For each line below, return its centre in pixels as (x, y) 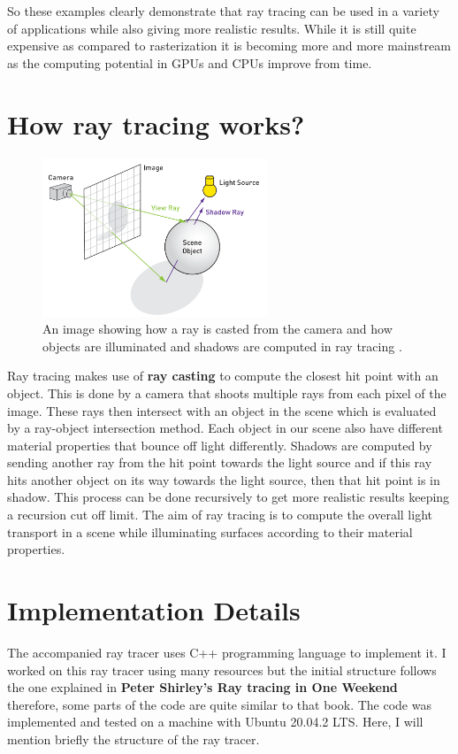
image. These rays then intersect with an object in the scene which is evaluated (222, 410)
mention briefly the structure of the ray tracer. (134, 739)
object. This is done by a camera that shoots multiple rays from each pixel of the (227, 392)
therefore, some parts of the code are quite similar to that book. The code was (219, 704)
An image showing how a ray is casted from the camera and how (218, 329)
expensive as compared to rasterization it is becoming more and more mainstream (229, 46)
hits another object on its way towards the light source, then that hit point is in (224, 479)
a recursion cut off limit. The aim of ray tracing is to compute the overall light (220, 515)
